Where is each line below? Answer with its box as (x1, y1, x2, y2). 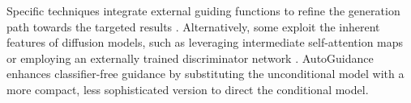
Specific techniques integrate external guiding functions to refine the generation (6, 2, 400, 19)
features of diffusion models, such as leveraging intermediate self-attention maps (6, 34, 404, 51)
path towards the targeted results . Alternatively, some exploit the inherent (6, 18, 380, 35)
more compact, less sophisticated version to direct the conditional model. (6, 80, 369, 97)
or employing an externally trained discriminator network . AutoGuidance (6, 49, 374, 66)
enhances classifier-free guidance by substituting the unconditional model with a (6, 65, 405, 82)
